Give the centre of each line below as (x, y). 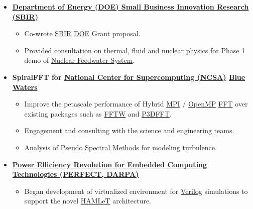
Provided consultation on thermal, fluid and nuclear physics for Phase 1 (135, 50)
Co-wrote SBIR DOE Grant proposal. (82, 33)
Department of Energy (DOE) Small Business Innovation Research (131, 7)
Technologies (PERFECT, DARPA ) (76, 174)
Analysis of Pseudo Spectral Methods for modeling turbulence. (120, 147)
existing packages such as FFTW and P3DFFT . (98, 113)
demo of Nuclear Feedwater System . (80, 60)
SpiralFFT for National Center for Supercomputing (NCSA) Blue (129, 77)
